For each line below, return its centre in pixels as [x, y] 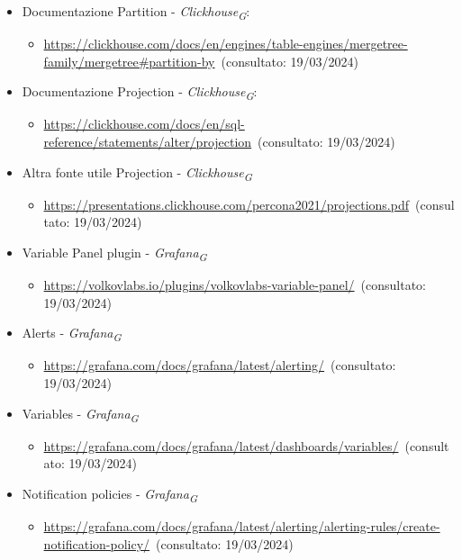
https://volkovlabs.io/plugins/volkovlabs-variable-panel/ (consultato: [235, 285]
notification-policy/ [97, 543]
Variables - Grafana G [80, 414]
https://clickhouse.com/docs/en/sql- [144, 124]
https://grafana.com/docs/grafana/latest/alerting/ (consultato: [220, 365]
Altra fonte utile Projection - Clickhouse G [137, 173]
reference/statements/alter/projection [148, 142]
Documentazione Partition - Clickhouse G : [136, 12]
